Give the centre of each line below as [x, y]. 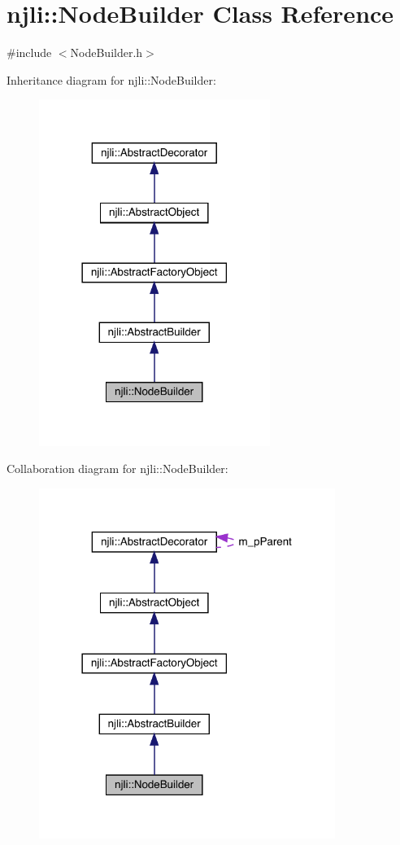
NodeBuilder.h [107, 53]
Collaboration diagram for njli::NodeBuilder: [117, 468]
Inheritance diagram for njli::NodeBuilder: [111, 79]
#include [29, 53]
